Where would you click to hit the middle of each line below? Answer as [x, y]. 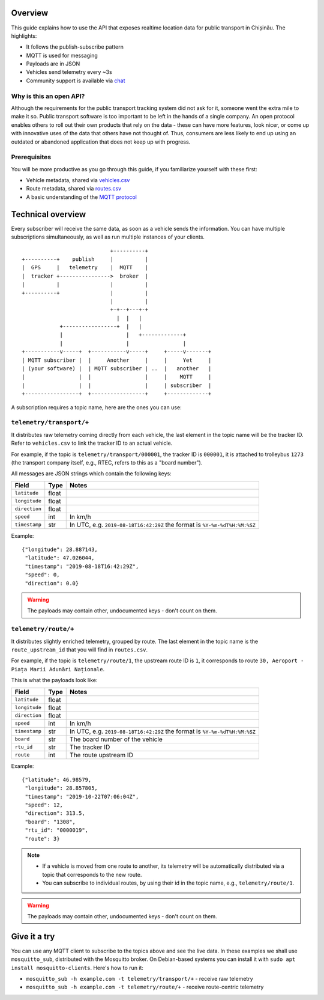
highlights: [24, 35]
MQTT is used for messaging [62, 55]
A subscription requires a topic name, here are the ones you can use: [97, 407]
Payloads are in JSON [53, 64]
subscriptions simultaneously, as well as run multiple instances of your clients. [108, 237]
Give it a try [33, 937]
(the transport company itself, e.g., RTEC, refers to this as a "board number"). [107, 462]
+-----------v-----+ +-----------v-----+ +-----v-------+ [117, 352]
